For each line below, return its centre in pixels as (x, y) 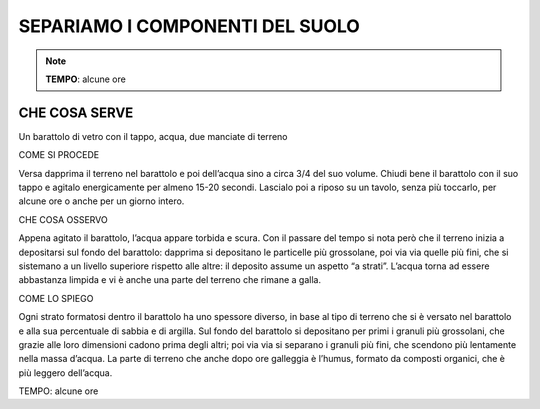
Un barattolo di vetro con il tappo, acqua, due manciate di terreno (153, 136)
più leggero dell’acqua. (65, 372)
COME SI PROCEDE (59, 155)
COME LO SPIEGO (56, 298)
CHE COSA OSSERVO (63, 219)
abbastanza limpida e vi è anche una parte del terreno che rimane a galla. (170, 280)
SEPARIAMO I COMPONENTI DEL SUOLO (189, 26)
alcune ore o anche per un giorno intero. (101, 201)
